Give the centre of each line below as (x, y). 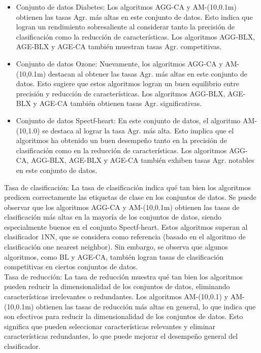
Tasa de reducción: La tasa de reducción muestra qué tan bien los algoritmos (124, 276)
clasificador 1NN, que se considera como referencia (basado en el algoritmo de (125, 237)
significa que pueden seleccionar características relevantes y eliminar (110, 326)
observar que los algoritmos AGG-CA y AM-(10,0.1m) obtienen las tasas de (122, 207)
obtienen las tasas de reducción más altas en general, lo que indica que (146, 306)
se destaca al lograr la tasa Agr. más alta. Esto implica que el (138, 130)
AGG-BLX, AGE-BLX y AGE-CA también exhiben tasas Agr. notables (142, 160)
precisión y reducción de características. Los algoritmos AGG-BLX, (121, 93)
